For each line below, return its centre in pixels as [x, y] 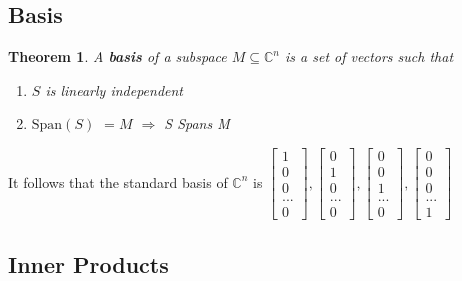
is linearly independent [114, 89]
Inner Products [88, 263]
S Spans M [197, 123]
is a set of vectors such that [369, 56]
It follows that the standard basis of [118, 181]
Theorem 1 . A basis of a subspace [117, 56]
